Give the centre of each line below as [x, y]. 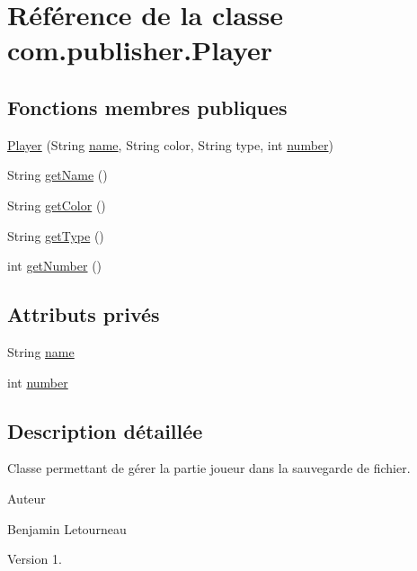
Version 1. [35, 559]
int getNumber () [55, 266]
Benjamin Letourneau [67, 528]
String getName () [58, 175]
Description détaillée [105, 430]
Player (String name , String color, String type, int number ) [170, 144]
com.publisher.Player [140, 50]
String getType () [56, 235]
